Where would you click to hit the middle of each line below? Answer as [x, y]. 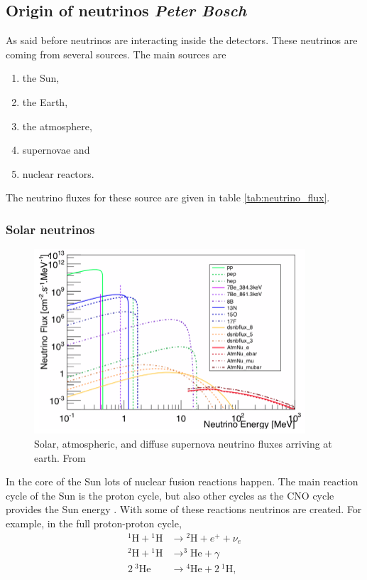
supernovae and [56, 150]
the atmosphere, [57, 126]
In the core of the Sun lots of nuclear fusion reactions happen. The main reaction [182, 481]
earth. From [60, 457]
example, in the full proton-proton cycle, [94, 523]
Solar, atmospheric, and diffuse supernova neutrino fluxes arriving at [183, 443]
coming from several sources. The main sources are [116, 54]
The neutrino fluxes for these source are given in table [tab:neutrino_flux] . [168, 197]
